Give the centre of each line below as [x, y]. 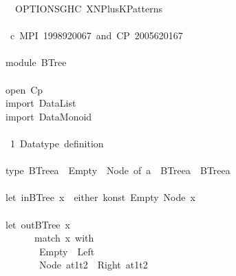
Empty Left [67, 251]
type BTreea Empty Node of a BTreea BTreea [118, 170]
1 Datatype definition [57, 143]
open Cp [24, 89]
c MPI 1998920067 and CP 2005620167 [96, 35]
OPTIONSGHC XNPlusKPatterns [89, 8]
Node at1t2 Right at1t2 [93, 265]
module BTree [36, 62]
